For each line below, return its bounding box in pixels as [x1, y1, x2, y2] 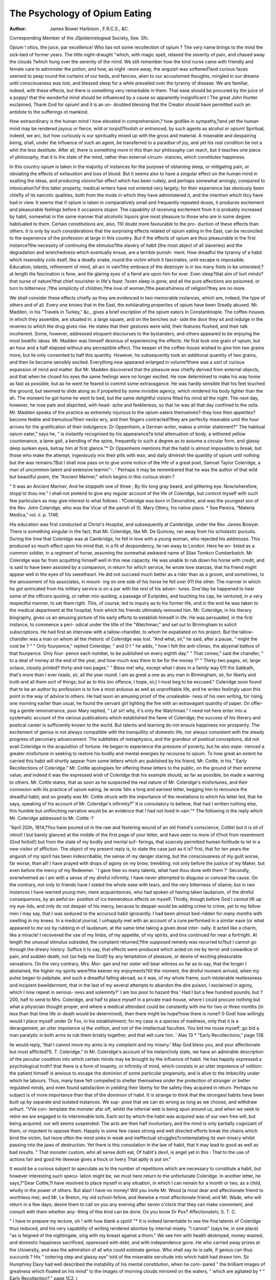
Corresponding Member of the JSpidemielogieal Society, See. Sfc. [9, 35, 149, 41]
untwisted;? [239, 264, 264, 270]
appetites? [233, 409, 256, 415]
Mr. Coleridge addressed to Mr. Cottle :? [9, 815, 94, 821]
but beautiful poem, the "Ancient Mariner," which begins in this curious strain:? [9, 474, 175, 480]
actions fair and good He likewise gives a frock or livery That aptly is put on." [9, 1156, 171, 1162]
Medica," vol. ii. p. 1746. [9, 512, 59, 518]
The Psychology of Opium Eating [9, 8, 152, 19]
